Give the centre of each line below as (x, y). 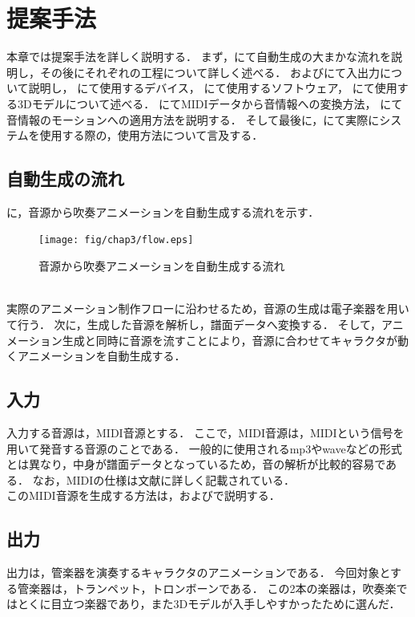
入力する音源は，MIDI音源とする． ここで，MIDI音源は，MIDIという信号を (205, 432)
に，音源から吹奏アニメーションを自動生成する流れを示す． (163, 211)
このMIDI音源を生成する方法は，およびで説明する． (143, 495)
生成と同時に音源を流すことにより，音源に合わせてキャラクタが (230, 340)
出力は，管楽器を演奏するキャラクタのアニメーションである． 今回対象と (198, 572)
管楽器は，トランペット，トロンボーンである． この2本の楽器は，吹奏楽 (207, 588)
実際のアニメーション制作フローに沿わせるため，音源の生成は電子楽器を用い (208, 308)
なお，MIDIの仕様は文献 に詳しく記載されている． (163, 479)
